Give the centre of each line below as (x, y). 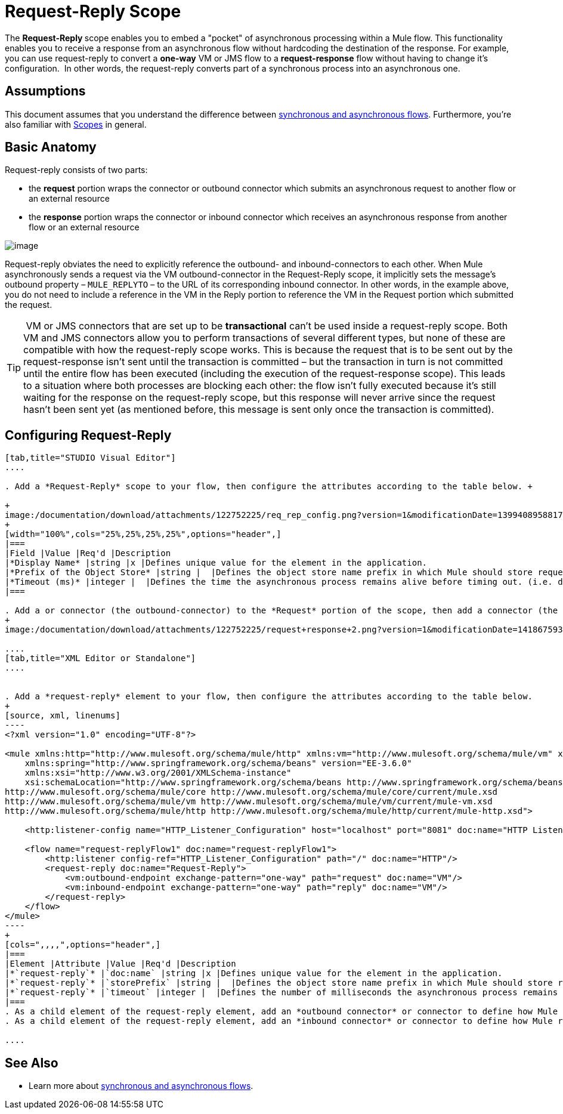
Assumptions (45, 91)
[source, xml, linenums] (63, 716)
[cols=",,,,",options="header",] (83, 945)
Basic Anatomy (51, 147)
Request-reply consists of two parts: (76, 170)
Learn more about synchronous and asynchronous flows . (141, 1086)
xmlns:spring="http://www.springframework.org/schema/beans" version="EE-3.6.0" (218, 763)
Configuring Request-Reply (88, 435)
